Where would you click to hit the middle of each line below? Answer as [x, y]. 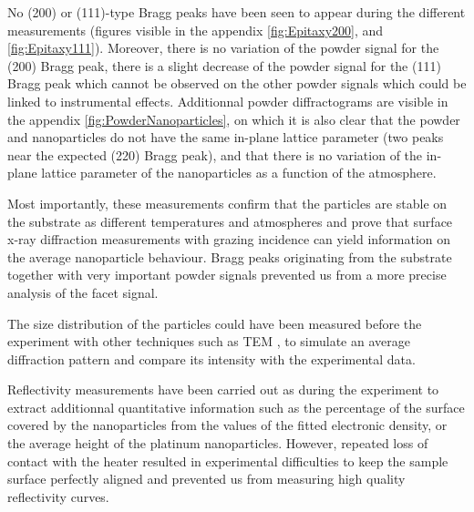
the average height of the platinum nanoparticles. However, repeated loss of [218, 443]
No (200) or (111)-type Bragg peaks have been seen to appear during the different [237, 12]
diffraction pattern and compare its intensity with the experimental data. [211, 358]
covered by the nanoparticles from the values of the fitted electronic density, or [227, 425]
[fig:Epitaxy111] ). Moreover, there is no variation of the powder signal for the [223, 48]
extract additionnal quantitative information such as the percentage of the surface [236, 407]
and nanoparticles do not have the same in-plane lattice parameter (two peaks [226, 137]
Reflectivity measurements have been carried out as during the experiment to [223, 389]
